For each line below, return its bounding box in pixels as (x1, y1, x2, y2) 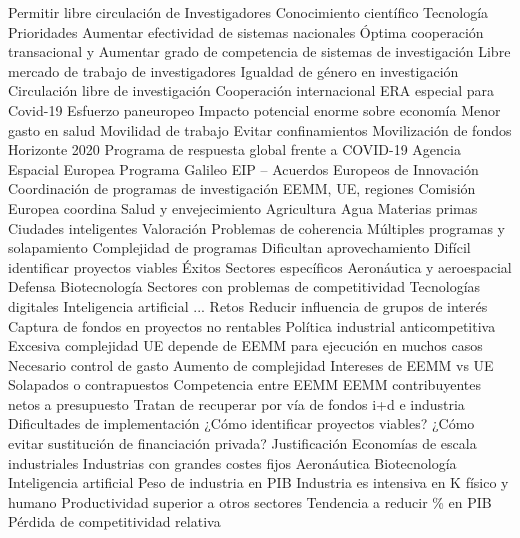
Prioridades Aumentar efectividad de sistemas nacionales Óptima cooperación (8, 21, 484, 42)
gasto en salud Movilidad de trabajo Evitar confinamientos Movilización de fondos (8, 119, 512, 140)
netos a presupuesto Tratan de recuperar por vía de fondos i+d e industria (8, 393, 465, 414)
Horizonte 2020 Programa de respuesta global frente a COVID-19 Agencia (8, 139, 461, 160)
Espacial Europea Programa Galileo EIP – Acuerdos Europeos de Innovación (8, 158, 479, 179)
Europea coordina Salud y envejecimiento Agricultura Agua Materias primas (8, 197, 478, 218)
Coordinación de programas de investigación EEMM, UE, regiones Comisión (8, 178, 476, 199)
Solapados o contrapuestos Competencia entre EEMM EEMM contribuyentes (8, 374, 481, 395)
